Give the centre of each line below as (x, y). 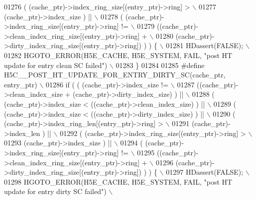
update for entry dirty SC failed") (55, 191)
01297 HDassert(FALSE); (205, 172)
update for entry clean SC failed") (56, 65)
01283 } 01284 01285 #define (160, 65)
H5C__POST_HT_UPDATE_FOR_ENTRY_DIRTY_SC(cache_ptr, (115, 75)
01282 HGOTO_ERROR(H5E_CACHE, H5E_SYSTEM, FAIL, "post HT (118, 55)
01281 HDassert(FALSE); (205, 45)
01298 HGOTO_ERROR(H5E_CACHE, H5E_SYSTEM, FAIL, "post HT (118, 181)
